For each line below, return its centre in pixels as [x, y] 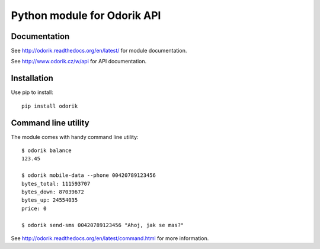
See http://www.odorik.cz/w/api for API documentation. [79, 62]
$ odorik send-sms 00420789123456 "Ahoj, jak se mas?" [103, 225]
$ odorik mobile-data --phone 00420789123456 [89, 175]
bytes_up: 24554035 [50, 200]
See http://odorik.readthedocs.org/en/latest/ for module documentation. [99, 51]
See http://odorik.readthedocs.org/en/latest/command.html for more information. [110, 238]
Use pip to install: [32, 92]
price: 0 [34, 208]
